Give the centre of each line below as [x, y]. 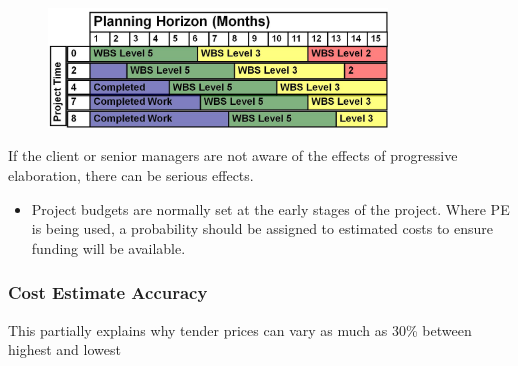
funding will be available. [108, 247]
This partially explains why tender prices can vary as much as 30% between [240, 329]
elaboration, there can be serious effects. [131, 175]
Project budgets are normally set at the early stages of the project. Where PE [270, 208]
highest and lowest [64, 349]
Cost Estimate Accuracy [108, 292]
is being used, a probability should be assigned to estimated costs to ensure [262, 228]
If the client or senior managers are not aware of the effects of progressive [233, 155]
